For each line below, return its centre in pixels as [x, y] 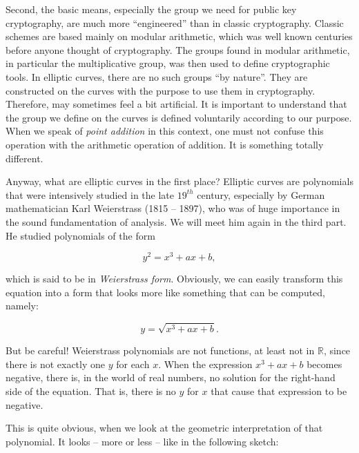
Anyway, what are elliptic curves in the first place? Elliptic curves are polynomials [179, 181]
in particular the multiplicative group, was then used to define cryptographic [168, 63]
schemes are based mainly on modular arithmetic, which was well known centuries [179, 36]
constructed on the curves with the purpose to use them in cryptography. [161, 90]
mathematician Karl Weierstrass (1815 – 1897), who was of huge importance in [173, 208]
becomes [324, 364]
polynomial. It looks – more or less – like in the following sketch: [142, 441]
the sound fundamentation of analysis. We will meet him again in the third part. [176, 221]
